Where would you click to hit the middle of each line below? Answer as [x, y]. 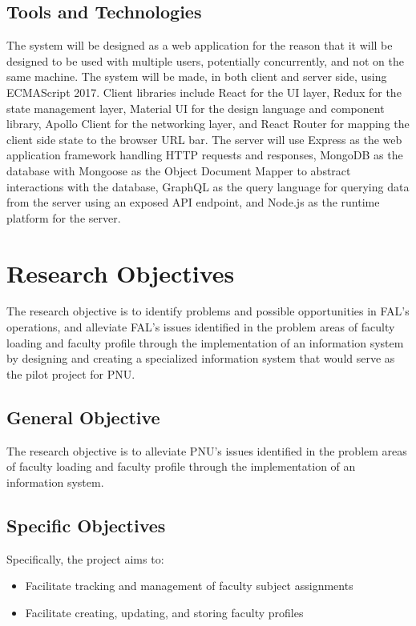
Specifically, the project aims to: [85, 558]
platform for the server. [64, 217]
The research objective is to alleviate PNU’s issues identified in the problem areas [207, 450]
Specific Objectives [86, 525]
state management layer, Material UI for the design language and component [196, 108]
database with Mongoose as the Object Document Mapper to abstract [179, 170]
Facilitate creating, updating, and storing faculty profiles [164, 612]
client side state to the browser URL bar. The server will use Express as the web [204, 139]
